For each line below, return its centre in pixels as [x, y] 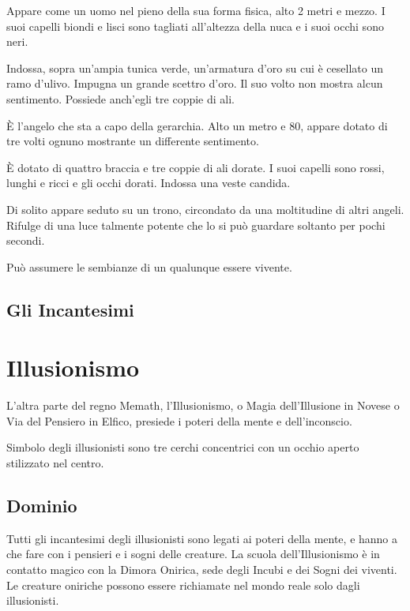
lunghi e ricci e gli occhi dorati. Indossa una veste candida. [149, 183]
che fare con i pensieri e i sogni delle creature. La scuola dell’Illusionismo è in [193, 554]
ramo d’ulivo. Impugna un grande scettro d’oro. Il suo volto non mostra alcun [195, 83]
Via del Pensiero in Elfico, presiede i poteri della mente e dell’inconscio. [179, 420]
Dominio [42, 505]
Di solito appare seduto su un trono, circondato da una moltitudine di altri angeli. [205, 209]
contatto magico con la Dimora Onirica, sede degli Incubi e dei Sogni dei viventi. [202, 569]
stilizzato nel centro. [55, 463]
